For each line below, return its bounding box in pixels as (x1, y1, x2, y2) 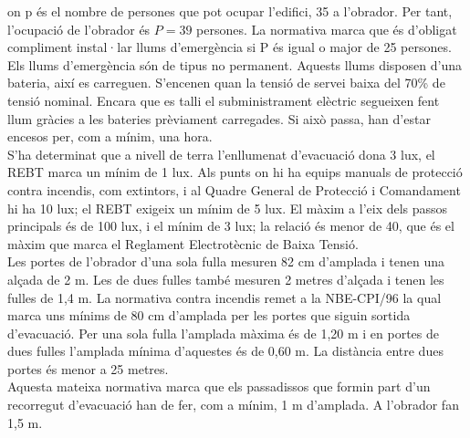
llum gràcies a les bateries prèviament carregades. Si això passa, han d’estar (7, 109, 431, 128)
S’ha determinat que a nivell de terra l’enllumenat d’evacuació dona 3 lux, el (7, 144, 435, 163)
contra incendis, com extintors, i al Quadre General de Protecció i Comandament (7, 180, 461, 199)
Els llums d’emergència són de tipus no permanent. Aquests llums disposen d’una (7, 55, 462, 74)
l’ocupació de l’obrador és (7, 19, 151, 38)
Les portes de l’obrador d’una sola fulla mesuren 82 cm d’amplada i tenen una (7, 252, 445, 271)
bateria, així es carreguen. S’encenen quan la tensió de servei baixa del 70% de (7, 73, 445, 92)
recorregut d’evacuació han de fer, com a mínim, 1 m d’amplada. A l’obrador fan (7, 395, 459, 414)
